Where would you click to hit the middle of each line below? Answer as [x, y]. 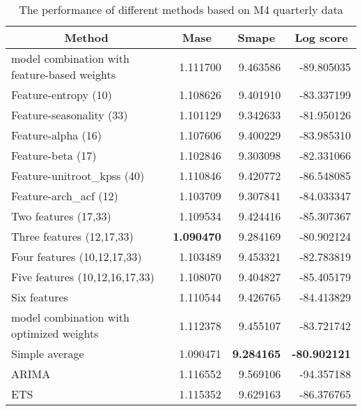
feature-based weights [63, 74]
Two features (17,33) [61, 216]
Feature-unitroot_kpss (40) [78, 175]
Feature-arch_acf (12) [65, 196]
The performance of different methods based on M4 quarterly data [181, 9]
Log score [321, 37]
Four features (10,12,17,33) [77, 256]
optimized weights [55, 333]
